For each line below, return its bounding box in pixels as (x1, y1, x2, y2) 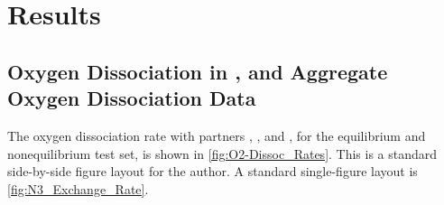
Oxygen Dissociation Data (7, 84, 256, 112)
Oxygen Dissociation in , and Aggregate (7, 57, 388, 85)
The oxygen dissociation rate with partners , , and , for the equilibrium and (7, 126, 426, 144)
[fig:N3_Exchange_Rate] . (7, 179, 149, 198)
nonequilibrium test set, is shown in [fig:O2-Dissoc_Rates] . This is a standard (7, 144, 438, 163)
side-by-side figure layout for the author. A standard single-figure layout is (7, 162, 418, 181)
